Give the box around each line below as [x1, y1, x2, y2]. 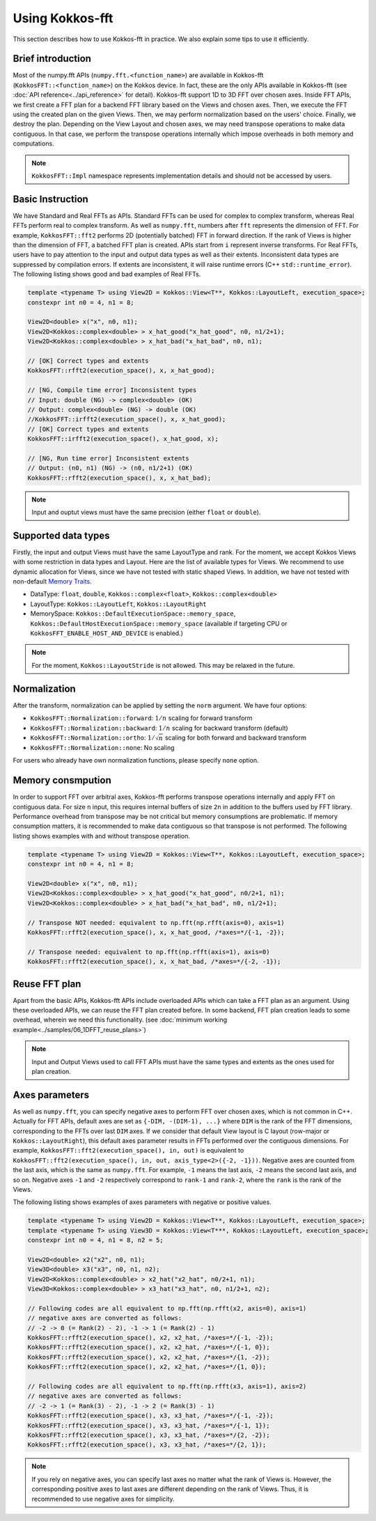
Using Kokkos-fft [13, 10, 113, 26]
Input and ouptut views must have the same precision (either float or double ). [31, 508, 261, 516]
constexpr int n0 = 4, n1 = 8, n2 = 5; [27, 1236, 164, 1245]
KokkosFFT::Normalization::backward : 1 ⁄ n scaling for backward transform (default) [30, 724, 288, 732]
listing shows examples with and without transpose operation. [13, 832, 191, 840]
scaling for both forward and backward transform [164, 733, 306, 742]
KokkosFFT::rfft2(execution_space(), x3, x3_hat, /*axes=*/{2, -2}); [27, 1431, 270, 1439]
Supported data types [13, 529, 111, 541]
